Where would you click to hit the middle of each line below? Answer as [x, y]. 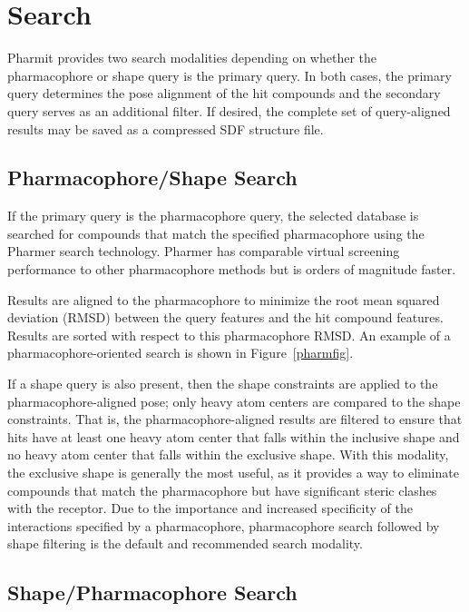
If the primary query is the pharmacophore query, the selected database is [213, 216]
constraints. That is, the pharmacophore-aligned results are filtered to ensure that [235, 419]
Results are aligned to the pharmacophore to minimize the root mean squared [224, 299]
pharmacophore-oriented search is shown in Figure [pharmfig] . [181, 353]
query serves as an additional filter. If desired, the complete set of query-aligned [229, 110]
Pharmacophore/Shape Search [152, 178]
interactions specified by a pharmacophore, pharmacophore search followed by [224, 525]
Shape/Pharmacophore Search [152, 592]
